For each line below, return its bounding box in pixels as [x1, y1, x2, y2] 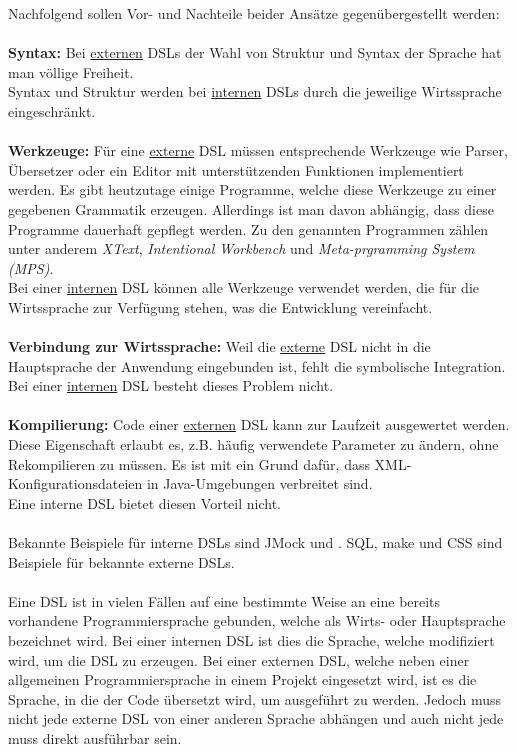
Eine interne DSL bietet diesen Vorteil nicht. [8, 492, 281, 513]
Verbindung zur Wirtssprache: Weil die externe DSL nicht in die [8, 336, 431, 357]
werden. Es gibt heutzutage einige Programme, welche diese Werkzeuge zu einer [8, 179, 497, 200]
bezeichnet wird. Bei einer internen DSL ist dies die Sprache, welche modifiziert [8, 630, 495, 650]
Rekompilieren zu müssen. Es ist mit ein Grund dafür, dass [8, 453, 370, 474]
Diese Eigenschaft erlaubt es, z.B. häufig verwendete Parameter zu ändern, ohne [8, 434, 499, 455]
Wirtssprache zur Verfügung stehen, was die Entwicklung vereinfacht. [8, 296, 433, 317]
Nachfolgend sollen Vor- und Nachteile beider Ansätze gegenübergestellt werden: [8, 3, 500, 23]
